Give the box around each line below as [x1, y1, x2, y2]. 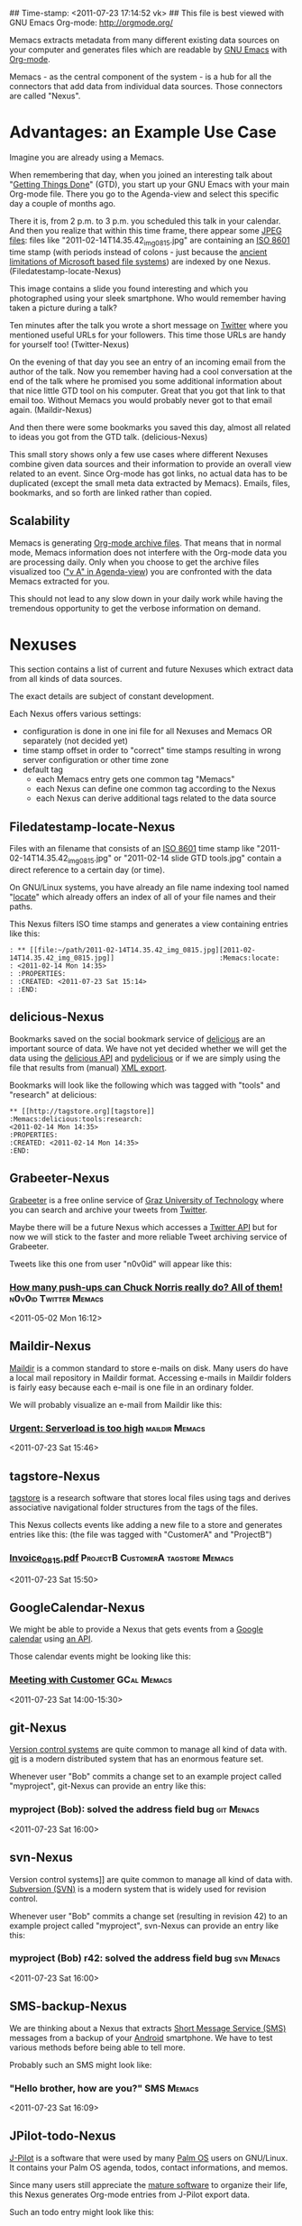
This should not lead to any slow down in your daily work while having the [9, 593, 284, 603]
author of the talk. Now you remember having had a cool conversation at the [9, 365, 293, 377]
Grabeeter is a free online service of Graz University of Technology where [9, 1194, 284, 1205]
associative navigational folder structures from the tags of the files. [9, 1502, 259, 1513]
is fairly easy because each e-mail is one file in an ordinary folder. [9, 1382, 254, 1393]
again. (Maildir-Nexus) [9, 404, 93, 415]
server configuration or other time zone [22, 755, 169, 766]
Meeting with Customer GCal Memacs [9, 1673, 173, 1686]
